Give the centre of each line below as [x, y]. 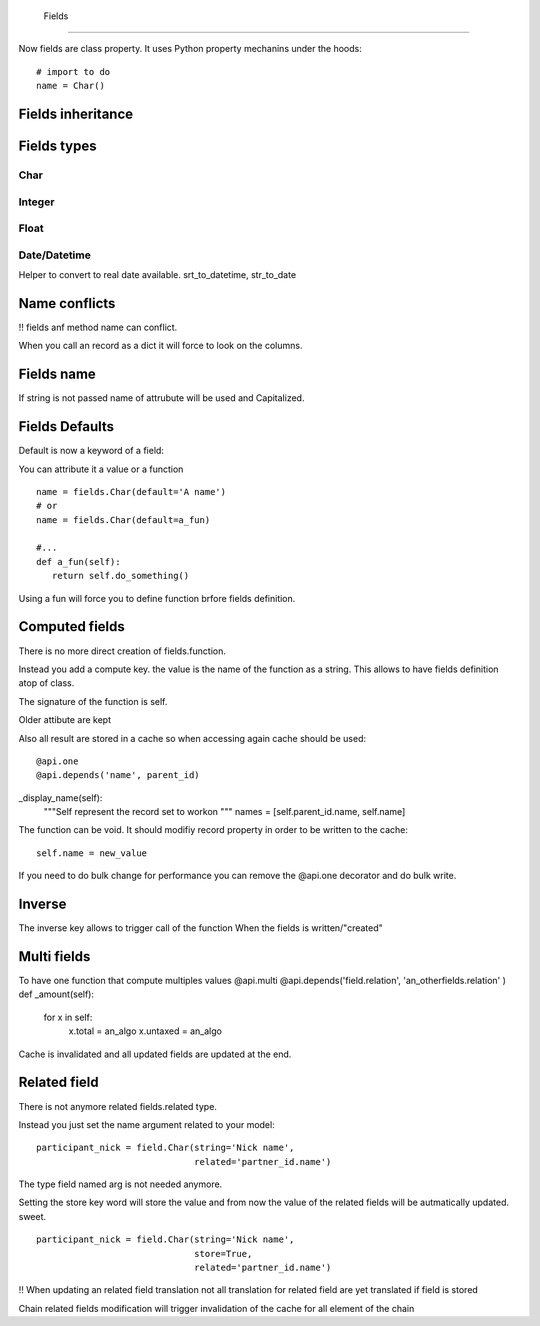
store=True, [223, 1253]
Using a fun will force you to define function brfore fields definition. [157, 598]
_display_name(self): [60, 797]
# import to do [73, 71]
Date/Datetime [55, 255]
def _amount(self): [56, 994]
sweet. [32, 1216]
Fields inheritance [76, 113]
